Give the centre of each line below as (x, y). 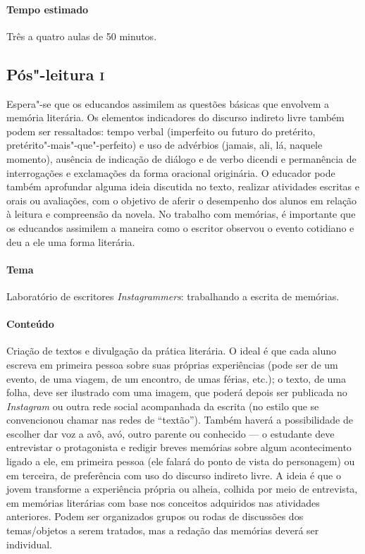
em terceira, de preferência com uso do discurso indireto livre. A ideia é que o (174, 475)
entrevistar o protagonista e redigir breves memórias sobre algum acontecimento (179, 447)
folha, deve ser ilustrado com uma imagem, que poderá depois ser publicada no (177, 392)
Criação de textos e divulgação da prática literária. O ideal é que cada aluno (172, 351)
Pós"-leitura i (56, 74)
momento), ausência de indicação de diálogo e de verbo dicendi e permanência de (181, 158)
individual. (29, 544)
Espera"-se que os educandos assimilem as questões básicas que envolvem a (168, 103)
